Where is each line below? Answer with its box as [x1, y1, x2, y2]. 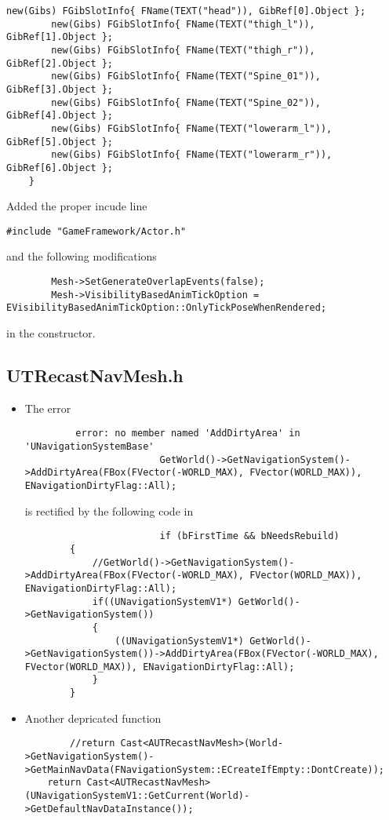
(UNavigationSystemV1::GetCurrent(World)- [24, 790, 250, 802]
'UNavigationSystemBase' [24, 441, 155, 453]
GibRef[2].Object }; [6, 57, 114, 69]
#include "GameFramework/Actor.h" [6, 225, 187, 237]
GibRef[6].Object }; [6, 162, 114, 173]
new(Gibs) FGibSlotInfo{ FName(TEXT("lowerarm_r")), [51, 149, 333, 161]
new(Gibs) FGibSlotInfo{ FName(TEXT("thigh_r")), [51, 44, 315, 56]
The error [24, 399, 71, 416]
